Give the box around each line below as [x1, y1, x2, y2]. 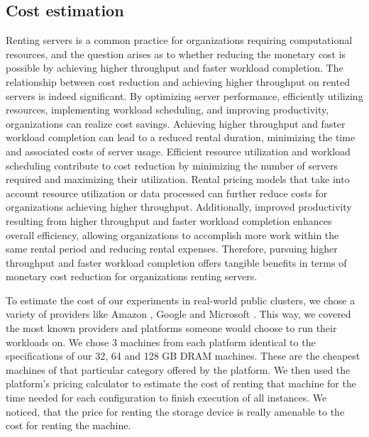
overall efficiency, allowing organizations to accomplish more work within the [6, 227, 339, 242]
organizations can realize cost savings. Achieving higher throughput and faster [6, 116, 346, 131]
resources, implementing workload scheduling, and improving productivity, [6, 102, 329, 117]
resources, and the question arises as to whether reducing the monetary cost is [6, 46, 346, 61]
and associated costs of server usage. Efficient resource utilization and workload [6, 143, 351, 158]
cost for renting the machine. [6, 418, 131, 433]
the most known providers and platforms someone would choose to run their [6, 321, 337, 336]
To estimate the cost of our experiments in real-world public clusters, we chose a [6, 292, 356, 307]
